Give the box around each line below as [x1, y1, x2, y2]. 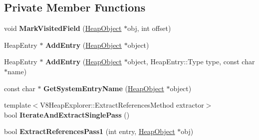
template [4, 100, 31, 110]
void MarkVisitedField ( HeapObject [4, 23, 122, 33]
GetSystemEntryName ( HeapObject [43, 83, 164, 93]
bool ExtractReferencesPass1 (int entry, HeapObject [4, 126, 175, 137]
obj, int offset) [127, 23, 171, 33]
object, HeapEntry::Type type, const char [127, 56, 255, 67]
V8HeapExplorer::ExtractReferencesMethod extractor [40, 100, 204, 110]
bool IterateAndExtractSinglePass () [4, 109, 130, 120]
